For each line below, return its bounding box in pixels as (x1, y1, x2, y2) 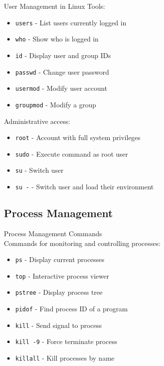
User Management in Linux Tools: (4, 1, 105, 11)
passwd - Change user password (15, 66, 109, 77)
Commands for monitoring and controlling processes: (4, 238, 161, 248)
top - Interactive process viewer (15, 270, 110, 281)
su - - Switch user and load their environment (15, 182, 154, 192)
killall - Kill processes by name (15, 353, 115, 363)
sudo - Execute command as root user (15, 148, 128, 159)
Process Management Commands (4, 228, 102, 238)
